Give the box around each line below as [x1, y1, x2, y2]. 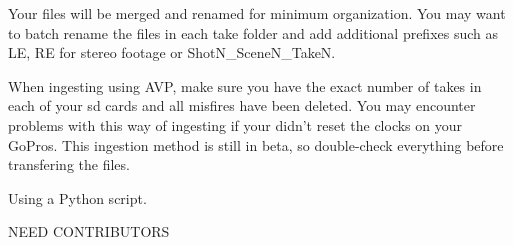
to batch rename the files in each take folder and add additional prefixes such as [8, 22, 499, 43]
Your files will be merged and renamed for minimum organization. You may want [8, 3, 506, 23]
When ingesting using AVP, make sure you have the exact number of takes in [8, 75, 482, 96]
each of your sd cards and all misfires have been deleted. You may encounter [8, 95, 476, 116]
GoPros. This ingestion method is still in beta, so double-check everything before [8, 134, 504, 155]
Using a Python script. [8, 187, 147, 208]
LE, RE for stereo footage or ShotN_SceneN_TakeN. [8, 42, 336, 63]
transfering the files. [8, 154, 130, 175]
